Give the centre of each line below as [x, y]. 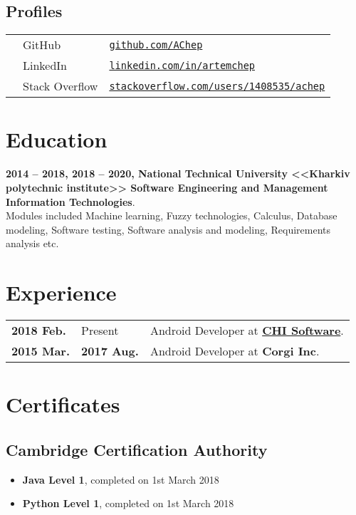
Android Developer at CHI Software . [247, 331]
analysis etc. [32, 243]
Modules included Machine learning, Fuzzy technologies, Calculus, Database [172, 215]
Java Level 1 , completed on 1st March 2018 [121, 479]
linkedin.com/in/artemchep [182, 65]
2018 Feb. [39, 331]
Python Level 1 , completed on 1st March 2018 [128, 503]
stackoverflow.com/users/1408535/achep [217, 86]
